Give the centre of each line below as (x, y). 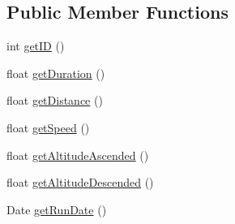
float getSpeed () (48, 127)
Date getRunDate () (57, 209)
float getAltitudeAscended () (78, 155)
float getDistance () (55, 100)
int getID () (36, 46)
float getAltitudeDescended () (80, 182)
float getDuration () (56, 73)
